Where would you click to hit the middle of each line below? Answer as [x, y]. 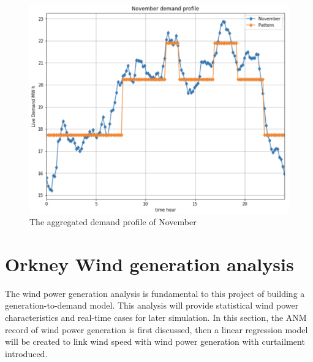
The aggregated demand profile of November [113, 222]
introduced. [26, 353]
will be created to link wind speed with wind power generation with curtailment [155, 341]
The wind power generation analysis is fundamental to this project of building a [155, 293]
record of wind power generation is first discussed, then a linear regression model [156, 329]
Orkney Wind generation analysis [149, 264]
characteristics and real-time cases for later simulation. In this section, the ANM [156, 318]
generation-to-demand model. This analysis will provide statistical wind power [152, 305]
